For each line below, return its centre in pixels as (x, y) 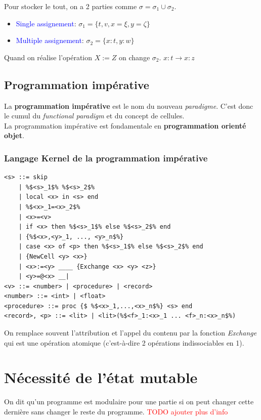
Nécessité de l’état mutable (101, 377)
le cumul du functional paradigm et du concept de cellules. (94, 116)
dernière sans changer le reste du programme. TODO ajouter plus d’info (116, 411)
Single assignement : (46, 23)
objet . (14, 135)
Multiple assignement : (50, 40)
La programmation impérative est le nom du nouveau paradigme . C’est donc (129, 106)
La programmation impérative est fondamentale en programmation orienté (125, 125)
